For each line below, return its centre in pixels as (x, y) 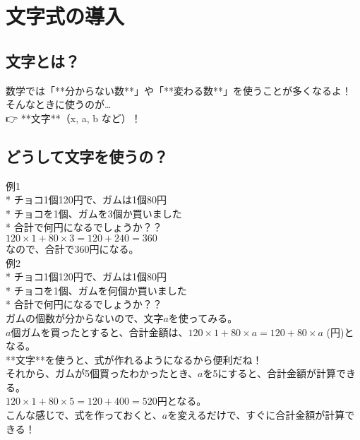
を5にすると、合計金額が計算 (270, 373)
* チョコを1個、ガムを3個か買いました (94, 213)
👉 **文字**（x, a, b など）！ (73, 118)
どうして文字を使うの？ (87, 156)
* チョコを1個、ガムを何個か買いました (96, 290)
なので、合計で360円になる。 (72, 248)
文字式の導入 (65, 16)
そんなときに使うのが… (59, 104)
